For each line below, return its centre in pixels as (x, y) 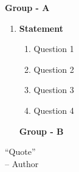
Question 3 (54, 90)
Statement (41, 28)
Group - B (41, 131)
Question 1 (54, 49)
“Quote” (20, 151)
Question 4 (54, 110)
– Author (22, 163)
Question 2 (54, 69)
